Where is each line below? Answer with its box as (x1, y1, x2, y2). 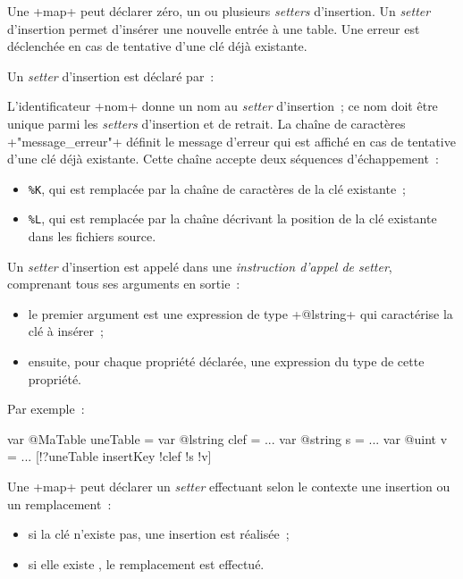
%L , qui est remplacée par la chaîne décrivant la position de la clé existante (28, 209, 437, 228)
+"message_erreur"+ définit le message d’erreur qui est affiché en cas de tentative (7, 131, 456, 150)
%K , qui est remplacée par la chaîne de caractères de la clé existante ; (28, 179, 406, 197)
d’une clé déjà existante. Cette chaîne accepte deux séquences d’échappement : (7, 149, 439, 168)
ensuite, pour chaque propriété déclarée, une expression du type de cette (28, 352, 425, 371)
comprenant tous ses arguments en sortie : (7, 274, 240, 293)
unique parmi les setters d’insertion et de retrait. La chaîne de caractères (7, 113, 406, 132)
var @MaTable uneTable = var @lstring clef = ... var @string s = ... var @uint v (7, 429, 448, 448)
